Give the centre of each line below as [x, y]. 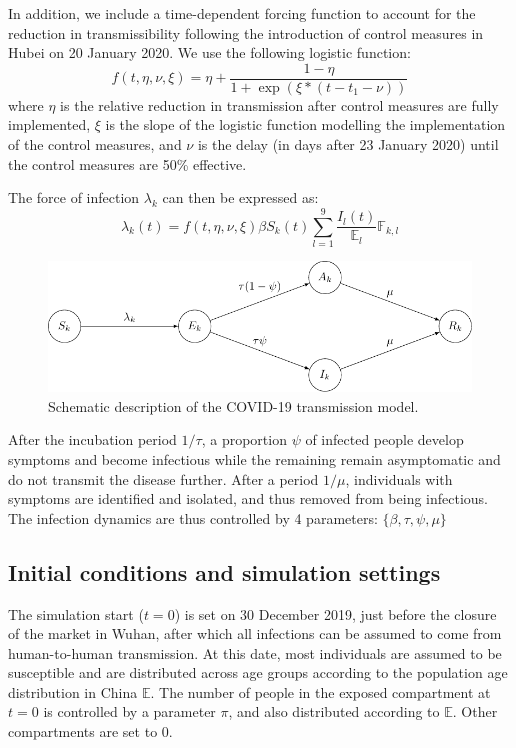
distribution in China [73, 691]
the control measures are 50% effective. [127, 163]
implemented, [49, 124]
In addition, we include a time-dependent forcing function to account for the [242, 13]
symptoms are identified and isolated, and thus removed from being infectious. [248, 498]
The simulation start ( [76, 613]
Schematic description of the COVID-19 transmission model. [233, 405]
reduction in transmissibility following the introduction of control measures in [246, 32]
